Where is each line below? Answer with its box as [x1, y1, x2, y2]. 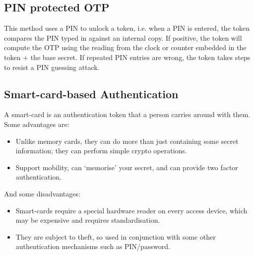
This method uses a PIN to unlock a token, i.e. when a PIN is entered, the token [4, 23, 250, 33]
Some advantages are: [4, 119, 69, 129]
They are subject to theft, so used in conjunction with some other [15, 231, 216, 242]
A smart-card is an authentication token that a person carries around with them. [4, 109, 251, 120]
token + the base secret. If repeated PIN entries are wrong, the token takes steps [4, 52, 251, 62]
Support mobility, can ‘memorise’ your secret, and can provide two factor [15, 162, 238, 172]
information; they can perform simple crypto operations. [15, 145, 187, 156]
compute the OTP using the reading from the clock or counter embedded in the [4, 42, 247, 53]
